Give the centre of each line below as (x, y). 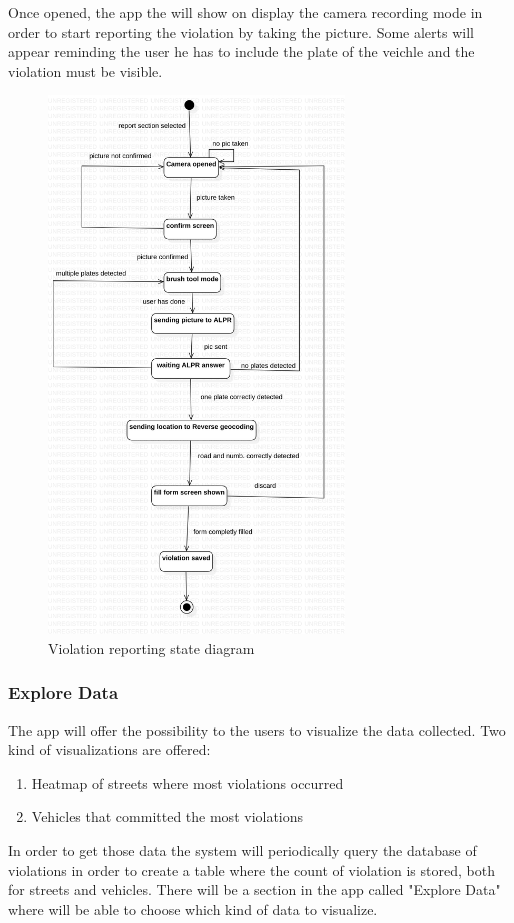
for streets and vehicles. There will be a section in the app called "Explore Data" (254, 889)
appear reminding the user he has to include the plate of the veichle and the (241, 51)
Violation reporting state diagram (151, 647)
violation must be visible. (85, 70)
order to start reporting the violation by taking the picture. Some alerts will (241, 31)
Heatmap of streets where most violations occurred (187, 782)
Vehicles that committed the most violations (167, 816)
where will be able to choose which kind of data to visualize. (193, 908)
